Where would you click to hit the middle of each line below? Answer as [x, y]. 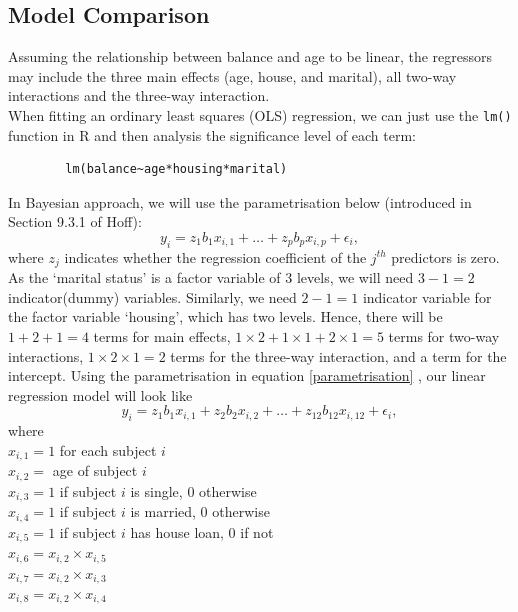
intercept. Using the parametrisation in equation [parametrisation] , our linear [247, 375]
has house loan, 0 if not [202, 531]
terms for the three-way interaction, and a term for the [338, 355]
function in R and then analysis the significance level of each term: [212, 134]
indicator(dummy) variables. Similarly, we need [152, 296]
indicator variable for [427, 296]
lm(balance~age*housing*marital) [176, 169]
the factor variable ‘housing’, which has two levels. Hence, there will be [225, 316]
